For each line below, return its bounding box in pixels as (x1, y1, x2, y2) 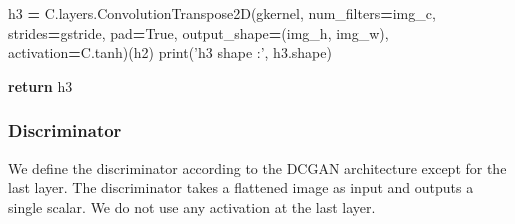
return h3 (8, 75, 73, 96)
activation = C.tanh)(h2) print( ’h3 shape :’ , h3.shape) (8, 42, 332, 63)
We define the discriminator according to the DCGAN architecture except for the (8, 157, 507, 178)
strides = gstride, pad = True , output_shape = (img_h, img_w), (8, 22, 389, 43)
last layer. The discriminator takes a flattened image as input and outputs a (8, 177, 474, 198)
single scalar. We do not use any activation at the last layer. (8, 196, 376, 217)
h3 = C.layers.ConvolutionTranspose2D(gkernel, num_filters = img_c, (8, 3, 436, 23)
